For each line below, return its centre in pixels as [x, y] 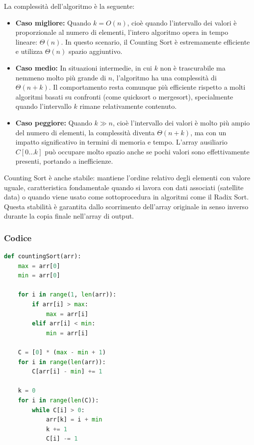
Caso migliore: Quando [53, 22]
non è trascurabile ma [193, 67]
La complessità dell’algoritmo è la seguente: [69, 6]
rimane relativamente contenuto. [128, 106]
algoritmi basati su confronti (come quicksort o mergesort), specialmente [124, 96]
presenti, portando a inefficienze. [64, 161]
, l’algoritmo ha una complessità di [165, 77]
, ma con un [208, 132]
